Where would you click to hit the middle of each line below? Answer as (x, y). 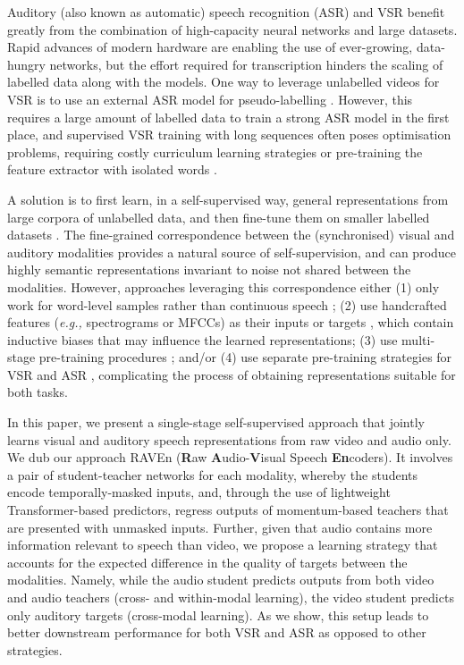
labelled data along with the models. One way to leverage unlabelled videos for (224, 82)
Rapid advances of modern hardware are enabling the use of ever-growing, (210, 47)
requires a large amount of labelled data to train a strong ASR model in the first (228, 117)
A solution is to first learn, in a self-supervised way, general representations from (228, 199)
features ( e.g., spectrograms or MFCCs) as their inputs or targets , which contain (231, 322)
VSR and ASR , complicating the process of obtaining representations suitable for (232, 374)
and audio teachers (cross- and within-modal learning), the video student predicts (231, 597)
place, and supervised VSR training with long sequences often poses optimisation (229, 135)
